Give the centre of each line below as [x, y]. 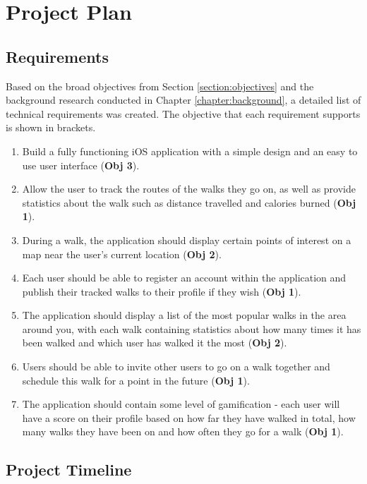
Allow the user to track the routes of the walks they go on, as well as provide [189, 189]
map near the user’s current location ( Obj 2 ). [122, 254]
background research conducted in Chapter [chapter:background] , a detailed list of [183, 100]
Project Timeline [69, 470]
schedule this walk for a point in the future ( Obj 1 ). [136, 380]
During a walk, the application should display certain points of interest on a [187, 240]
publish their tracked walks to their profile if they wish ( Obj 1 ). [162, 291]
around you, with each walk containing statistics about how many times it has [192, 328]
